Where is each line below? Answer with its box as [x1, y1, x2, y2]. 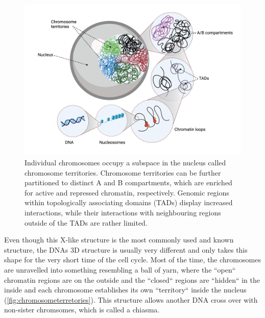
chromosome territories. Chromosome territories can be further [25, 167, 221, 178]
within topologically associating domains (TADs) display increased [25, 197, 233, 208]
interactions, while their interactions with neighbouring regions [25, 207, 221, 218]
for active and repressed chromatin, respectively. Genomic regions [25, 187, 229, 198]
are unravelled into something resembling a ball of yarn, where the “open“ [4, 264, 236, 275]
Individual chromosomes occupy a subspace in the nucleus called [25, 157, 226, 168]
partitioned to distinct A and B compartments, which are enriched [25, 177, 232, 188]
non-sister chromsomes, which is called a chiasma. [4, 304, 160, 315]
